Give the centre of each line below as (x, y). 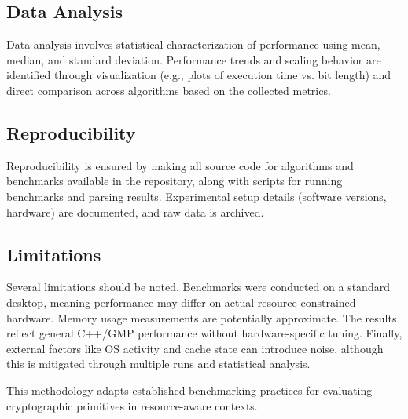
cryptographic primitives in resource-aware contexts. (132, 405)
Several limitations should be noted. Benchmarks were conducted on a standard (198, 287)
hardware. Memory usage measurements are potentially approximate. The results (202, 317)
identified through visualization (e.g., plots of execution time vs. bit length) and (199, 75)
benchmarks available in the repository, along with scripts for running (175, 181)
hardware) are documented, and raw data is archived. (135, 211)
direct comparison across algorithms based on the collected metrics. (169, 90)
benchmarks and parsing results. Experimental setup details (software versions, (197, 196)
